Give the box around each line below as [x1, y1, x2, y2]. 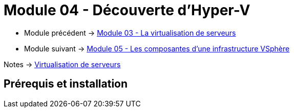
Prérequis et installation [4, 77, 128, 91]
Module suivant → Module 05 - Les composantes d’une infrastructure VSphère [24, 44, 290, 53]
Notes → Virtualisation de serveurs [4, 60, 121, 69]
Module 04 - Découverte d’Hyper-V [4, 2, 250, 19]
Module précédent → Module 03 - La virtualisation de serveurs [24, 28, 236, 37]
